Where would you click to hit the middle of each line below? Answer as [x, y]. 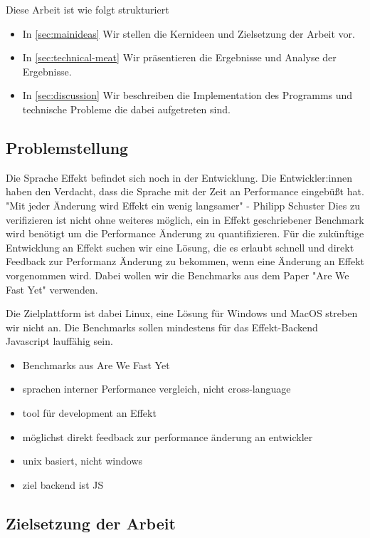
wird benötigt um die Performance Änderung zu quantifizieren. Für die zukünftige [185, 233]
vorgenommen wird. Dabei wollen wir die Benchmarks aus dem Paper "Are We [178, 275]
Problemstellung [67, 147]
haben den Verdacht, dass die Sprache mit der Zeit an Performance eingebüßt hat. [185, 191]
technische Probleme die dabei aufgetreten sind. [126, 109]
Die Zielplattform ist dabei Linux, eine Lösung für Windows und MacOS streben [182, 313]
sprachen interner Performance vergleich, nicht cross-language [157, 389]
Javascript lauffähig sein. [59, 341]
